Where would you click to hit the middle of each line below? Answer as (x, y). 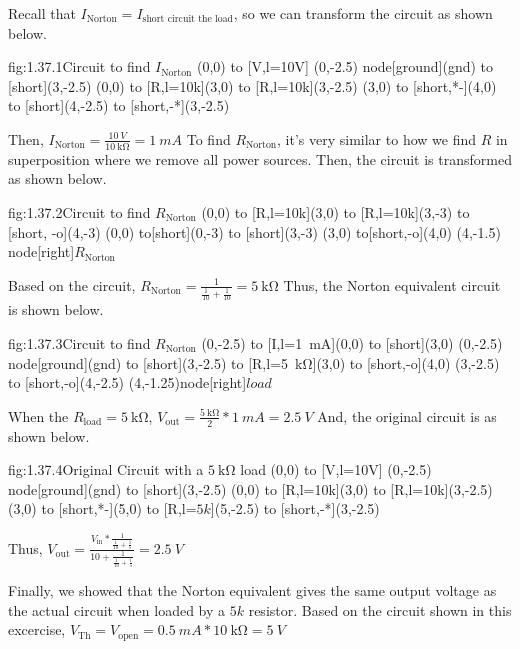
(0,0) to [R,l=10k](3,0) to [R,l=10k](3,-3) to (335, 211)
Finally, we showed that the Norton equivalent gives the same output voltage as (252, 590)
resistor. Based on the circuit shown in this (380, 609)
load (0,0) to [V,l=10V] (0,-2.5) (336, 469)
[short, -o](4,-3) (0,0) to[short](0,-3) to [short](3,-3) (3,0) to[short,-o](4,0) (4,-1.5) (254, 231)
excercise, (37, 629)
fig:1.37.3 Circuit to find (79, 342)
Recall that (42, 13)
